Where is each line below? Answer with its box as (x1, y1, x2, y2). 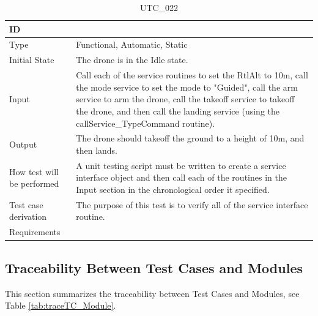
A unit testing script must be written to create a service (76, 159, 286, 171)
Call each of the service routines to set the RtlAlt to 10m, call (76, 69, 308, 81)
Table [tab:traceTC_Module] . (5, 299, 116, 312)
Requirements (9, 225, 61, 238)
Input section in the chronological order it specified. (76, 182, 270, 195)
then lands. (76, 143, 117, 156)
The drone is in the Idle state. (76, 53, 188, 66)
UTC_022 (139, 1, 179, 13)
